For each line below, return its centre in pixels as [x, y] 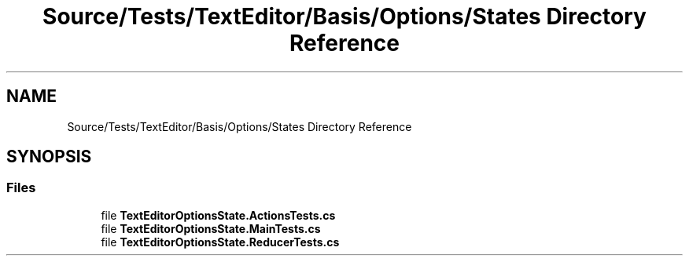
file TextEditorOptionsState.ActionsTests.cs [218, 215]
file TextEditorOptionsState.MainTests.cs [211, 228]
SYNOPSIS [49, 157]
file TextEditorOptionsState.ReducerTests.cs [220, 242]
